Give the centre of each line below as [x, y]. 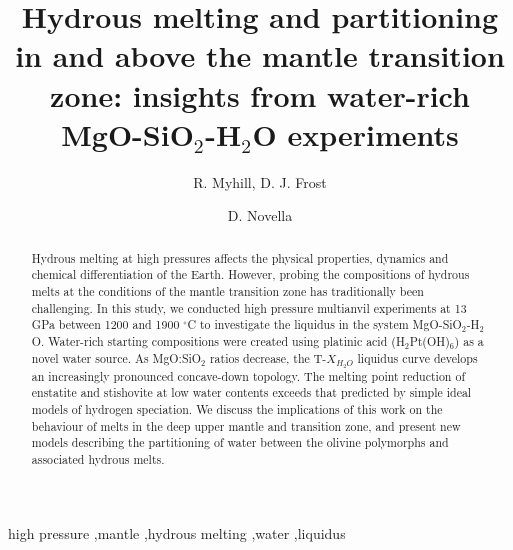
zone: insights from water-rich [260, 94]
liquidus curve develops [417, 357]
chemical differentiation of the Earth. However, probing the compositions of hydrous [250, 274]
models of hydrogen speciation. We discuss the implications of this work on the [237, 408]
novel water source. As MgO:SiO [116, 357]
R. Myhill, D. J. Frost [260, 181]
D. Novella [260, 215]
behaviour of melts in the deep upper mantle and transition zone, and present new [246, 425]
